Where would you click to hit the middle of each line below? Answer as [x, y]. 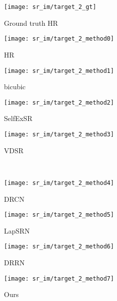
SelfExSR [18, 118]
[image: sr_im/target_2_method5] [59, 215]
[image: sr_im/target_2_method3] [59, 134]
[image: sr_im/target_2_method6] [59, 247]
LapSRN [17, 230]
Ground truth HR [31, 23]
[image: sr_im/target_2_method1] [59, 71]
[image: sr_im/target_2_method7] [59, 278]
